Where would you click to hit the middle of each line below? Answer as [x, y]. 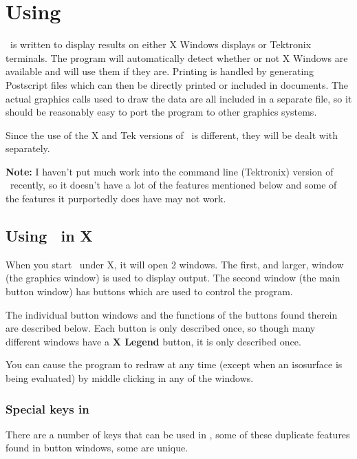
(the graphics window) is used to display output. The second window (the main [173, 278]
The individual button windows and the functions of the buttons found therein [172, 314]
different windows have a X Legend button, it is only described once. [153, 341]
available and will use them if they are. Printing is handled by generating [160, 71]
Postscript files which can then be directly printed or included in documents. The [177, 84]
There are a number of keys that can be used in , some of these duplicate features [178, 434]
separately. [28, 148]
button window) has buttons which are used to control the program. [149, 291]
